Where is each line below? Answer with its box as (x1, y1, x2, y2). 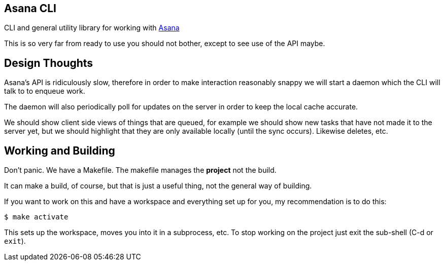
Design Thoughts (4, 56, 93, 69)
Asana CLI (4, 2, 56, 15)
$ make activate (4, 213, 69, 221)
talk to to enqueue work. (4, 87, 85, 96)
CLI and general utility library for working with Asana (4, 23, 180, 32)
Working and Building (4, 144, 115, 157)
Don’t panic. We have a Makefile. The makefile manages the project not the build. (4, 166, 277, 175)
